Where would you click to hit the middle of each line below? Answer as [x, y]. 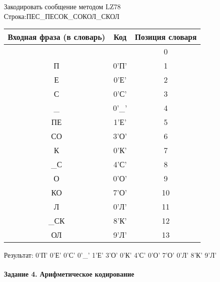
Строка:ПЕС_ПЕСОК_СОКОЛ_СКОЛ [62, 16]
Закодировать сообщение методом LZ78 [62, 6]
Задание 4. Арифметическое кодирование [69, 274]
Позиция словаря [166, 37]
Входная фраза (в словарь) [57, 37]
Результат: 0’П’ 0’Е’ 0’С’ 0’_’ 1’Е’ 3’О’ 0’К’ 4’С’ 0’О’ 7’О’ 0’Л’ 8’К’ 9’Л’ [110, 255]
